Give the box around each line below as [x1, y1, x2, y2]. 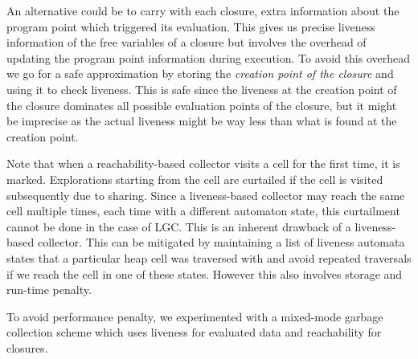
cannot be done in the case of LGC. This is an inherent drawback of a [6, 218, 351, 235]
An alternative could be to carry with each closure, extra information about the [6, 2, 400, 18]
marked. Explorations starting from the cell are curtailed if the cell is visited [6, 170, 383, 187]
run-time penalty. [6, 281, 92, 298]
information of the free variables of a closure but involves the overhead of [6, 34, 367, 51]
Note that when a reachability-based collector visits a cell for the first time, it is [6, 155, 400, 172]
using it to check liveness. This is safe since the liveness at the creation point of [6, 80, 397, 97]
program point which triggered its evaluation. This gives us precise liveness [6, 18, 375, 35]
